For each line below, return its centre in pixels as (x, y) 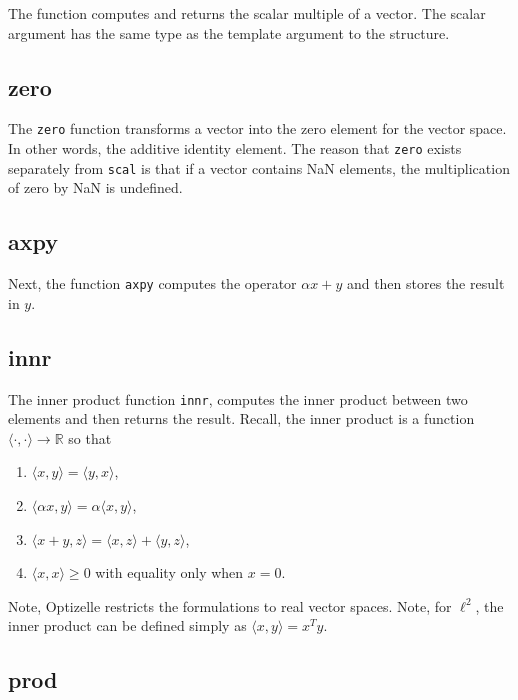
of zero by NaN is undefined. (95, 187)
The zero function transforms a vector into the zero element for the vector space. (257, 128)
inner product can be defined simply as (127, 625)
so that (90, 437)
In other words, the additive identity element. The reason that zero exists (235, 148)
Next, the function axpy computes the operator (152, 283)
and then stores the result (425, 283)
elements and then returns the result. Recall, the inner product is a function (241, 418)
